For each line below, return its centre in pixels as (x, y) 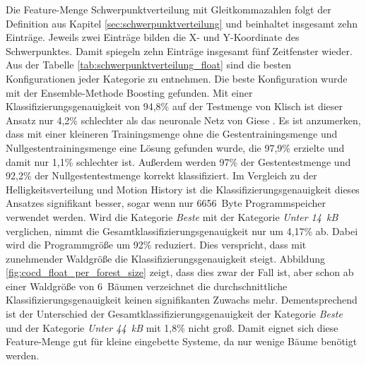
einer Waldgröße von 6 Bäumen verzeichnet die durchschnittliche (147, 286)
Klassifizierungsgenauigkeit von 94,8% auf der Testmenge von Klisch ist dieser (175, 106)
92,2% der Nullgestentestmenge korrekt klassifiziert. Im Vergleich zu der (161, 175)
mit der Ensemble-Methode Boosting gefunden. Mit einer (129, 92)
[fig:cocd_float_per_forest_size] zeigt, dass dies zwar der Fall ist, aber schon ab (180, 272)
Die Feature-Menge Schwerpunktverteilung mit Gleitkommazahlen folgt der (169, 9)
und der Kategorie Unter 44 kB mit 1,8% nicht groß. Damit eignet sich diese (172, 327)
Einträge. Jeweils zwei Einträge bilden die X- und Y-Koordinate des (153, 37)
